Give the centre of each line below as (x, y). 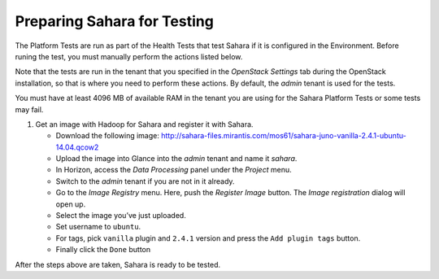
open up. (71, 204)
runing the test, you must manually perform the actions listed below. (129, 56)
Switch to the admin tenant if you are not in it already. (145, 181)
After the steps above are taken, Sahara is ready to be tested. (118, 264)
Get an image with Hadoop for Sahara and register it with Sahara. (144, 124)
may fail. (29, 109)
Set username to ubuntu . (98, 227)
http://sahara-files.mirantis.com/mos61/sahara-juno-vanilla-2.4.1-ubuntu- (284, 136)
